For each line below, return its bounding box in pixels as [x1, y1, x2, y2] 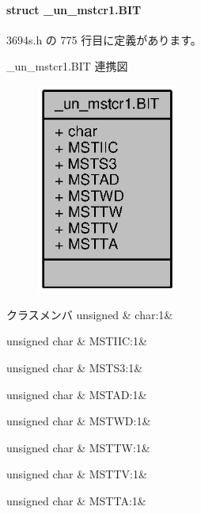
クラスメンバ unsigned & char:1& [6, 306, 173, 322]
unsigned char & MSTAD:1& [6, 386, 147, 402]
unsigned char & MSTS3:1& [6, 360, 143, 376]
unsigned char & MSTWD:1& [6, 413, 151, 429]
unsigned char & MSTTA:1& [6, 493, 146, 509]
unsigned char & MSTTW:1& [6, 439, 150, 455]
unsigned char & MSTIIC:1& [6, 333, 147, 349]
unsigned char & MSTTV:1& [6, 466, 147, 482]
